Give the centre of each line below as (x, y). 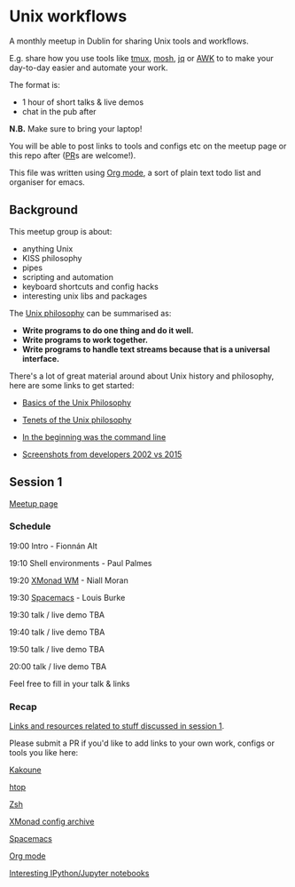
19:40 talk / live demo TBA (57, 632)
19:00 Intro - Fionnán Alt (53, 546)
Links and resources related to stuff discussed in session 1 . (117, 726)
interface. (41, 358)
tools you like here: (44, 753)
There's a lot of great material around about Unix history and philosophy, (142, 376)
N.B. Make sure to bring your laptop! (76, 128)
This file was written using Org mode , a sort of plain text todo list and (135, 172)
